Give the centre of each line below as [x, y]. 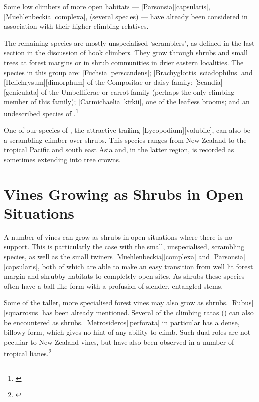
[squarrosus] [22, 312]
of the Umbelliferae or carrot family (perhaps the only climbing [138, 92]
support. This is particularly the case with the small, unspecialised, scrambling [124, 247]
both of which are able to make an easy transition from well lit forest [147, 266]
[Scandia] [209, 82]
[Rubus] [242, 302]
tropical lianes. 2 [28, 353]
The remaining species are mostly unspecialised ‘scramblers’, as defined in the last [129, 43]
